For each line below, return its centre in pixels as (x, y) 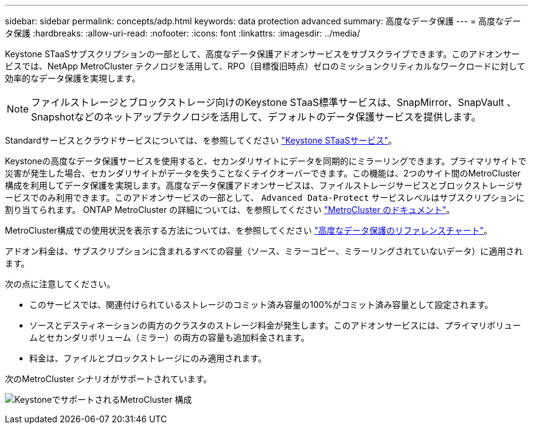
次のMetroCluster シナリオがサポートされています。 (109, 379)
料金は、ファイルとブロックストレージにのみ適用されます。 (148, 358)
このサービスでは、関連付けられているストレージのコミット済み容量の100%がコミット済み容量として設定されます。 (261, 305)
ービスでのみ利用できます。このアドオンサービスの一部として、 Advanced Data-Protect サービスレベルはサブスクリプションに (265, 197)
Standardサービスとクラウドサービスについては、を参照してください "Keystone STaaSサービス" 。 (201, 140)
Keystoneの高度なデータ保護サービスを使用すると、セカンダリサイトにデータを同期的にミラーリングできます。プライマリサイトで (266, 161)
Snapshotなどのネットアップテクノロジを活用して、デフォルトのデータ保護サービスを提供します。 (256, 117)
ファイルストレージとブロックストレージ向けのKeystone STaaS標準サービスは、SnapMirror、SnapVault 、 (274, 102)
